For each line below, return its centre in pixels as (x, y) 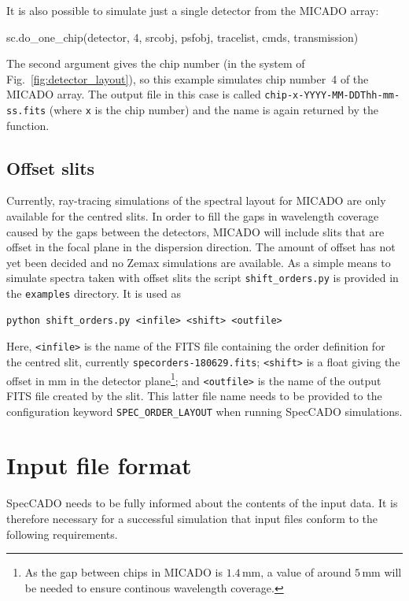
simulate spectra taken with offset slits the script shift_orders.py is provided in (203, 278)
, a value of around (306, 572)
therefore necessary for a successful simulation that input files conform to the (192, 518)
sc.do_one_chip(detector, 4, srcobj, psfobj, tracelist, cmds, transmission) (182, 37)
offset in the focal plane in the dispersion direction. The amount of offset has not (201, 247)
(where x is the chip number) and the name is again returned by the (214, 110)
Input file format (99, 465)
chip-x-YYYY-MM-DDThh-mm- (332, 96)
